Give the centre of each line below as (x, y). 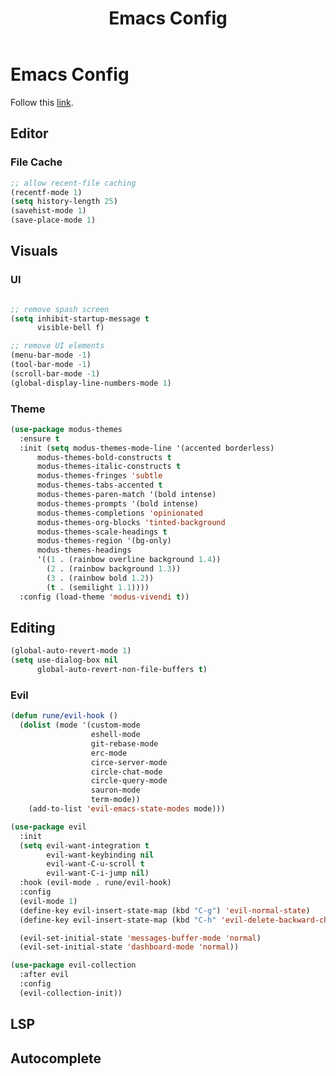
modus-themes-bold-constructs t (104, 457)
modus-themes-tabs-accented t (99, 485)
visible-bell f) (70, 328)
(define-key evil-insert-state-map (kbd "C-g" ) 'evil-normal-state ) (165, 910)
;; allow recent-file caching (73, 183)
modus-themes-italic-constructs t (109, 467)
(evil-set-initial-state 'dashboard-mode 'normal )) (129, 947)
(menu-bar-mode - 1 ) (51, 355)
